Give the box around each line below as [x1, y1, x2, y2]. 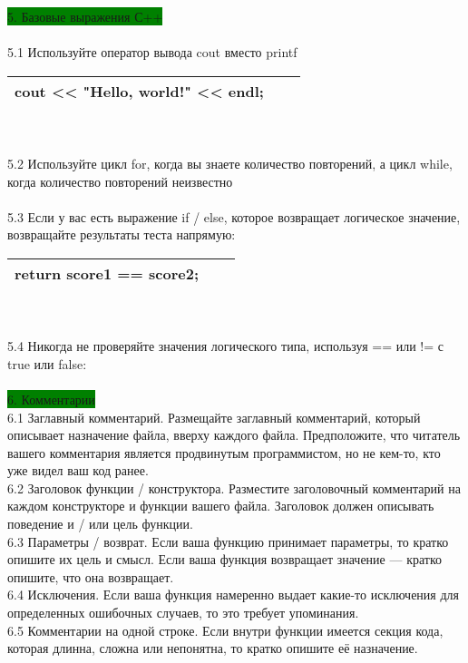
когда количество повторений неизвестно [7, 171, 233, 190]
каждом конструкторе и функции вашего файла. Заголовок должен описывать [7, 496, 434, 515]
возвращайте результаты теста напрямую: [7, 225, 236, 244]
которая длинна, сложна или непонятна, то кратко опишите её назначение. [7, 639, 418, 658]
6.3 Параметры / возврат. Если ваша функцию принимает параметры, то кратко [7, 531, 449, 551]
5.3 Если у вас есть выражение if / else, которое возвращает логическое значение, [7, 207, 461, 226]
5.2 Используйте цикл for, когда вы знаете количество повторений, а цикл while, [7, 153, 453, 172]
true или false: [7, 354, 87, 373]
